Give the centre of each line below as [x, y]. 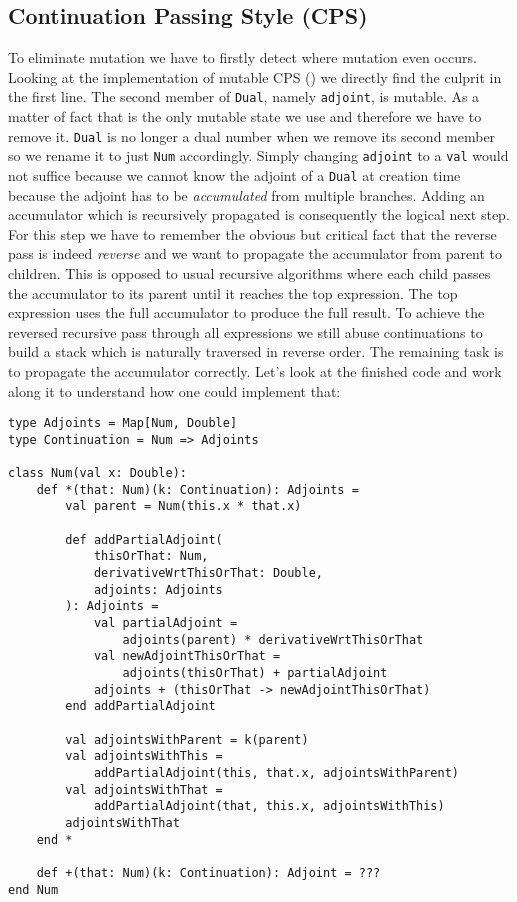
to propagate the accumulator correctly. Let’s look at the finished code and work [255, 370]
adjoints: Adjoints [158, 589]
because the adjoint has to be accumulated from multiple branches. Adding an [246, 194]
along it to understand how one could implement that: [174, 390]
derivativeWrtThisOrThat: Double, [208, 573]
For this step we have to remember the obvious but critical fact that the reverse [252, 233]
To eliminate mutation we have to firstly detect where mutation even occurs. [242, 57]
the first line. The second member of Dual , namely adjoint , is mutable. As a [244, 96]
